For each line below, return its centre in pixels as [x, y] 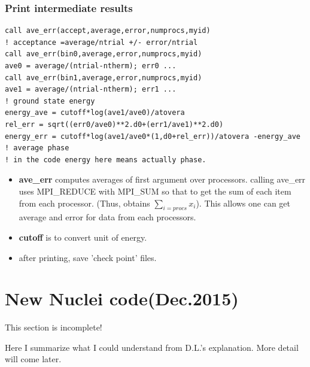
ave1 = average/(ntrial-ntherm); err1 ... [91, 90]
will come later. [33, 359]
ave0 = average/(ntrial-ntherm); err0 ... [91, 66]
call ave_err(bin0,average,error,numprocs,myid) [104, 54]
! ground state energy [50, 101]
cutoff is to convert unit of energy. [83, 237]
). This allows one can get [243, 203]
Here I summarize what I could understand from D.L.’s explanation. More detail [152, 347]
